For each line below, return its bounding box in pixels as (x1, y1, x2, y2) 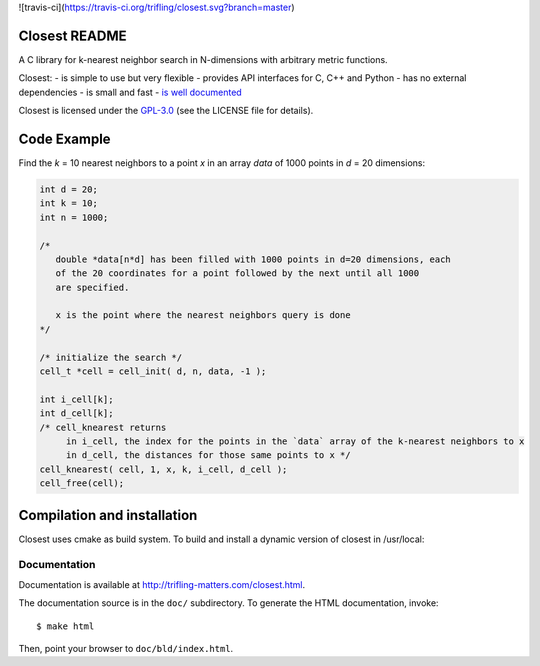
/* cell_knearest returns (39, 421, 167, 433)
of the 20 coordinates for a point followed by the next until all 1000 (55, 268, 420, 279)
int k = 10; (39, 198, 99, 209)
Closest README (18, 27, 127, 44)
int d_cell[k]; (39, 408, 114, 419)
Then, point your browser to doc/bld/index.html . (18, 642, 234, 654)
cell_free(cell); (39, 478, 125, 489)
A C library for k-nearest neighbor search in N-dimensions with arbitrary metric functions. (18, 53, 389, 65)
